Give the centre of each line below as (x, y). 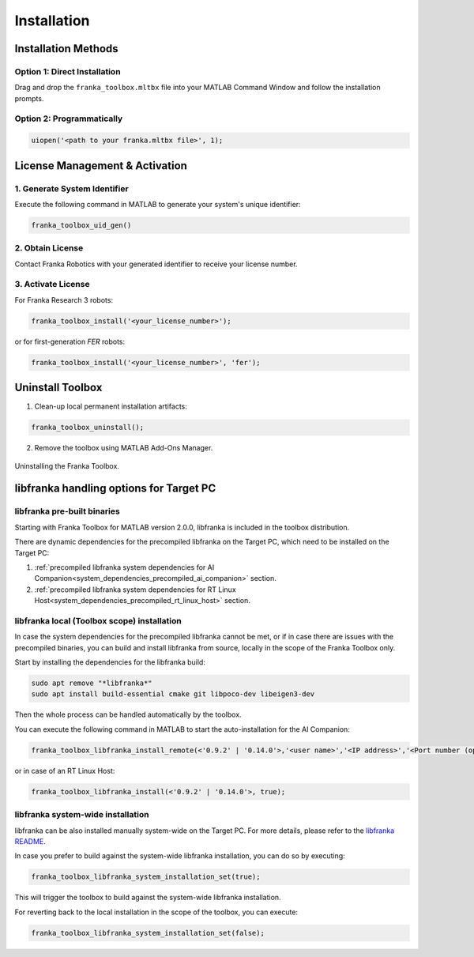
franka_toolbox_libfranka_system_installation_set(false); (148, 933)
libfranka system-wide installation (82, 815)
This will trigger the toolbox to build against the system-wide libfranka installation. (148, 898)
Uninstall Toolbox (58, 388)
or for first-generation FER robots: (70, 341)
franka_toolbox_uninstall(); (88, 428)
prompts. (29, 98)
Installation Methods (66, 49)
